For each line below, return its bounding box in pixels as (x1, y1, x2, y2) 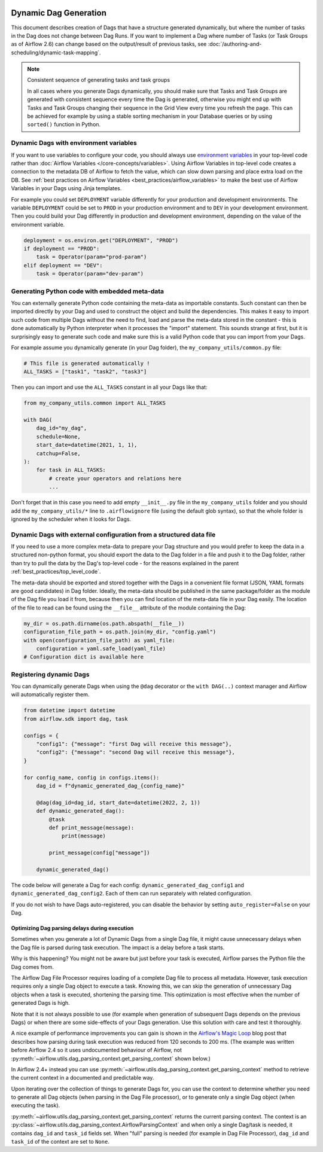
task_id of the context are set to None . (11, 1138, 110, 1145)
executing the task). (11, 1102, 60, 1109)
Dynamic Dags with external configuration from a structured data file (11, 530, 216, 538)
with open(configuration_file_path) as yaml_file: (23, 637, 176, 644)
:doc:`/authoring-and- (208, 41, 262, 48)
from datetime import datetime (23, 707, 116, 714)
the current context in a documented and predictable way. (11, 1074, 154, 1081)
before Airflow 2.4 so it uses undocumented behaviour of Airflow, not (11, 1047, 182, 1054)
